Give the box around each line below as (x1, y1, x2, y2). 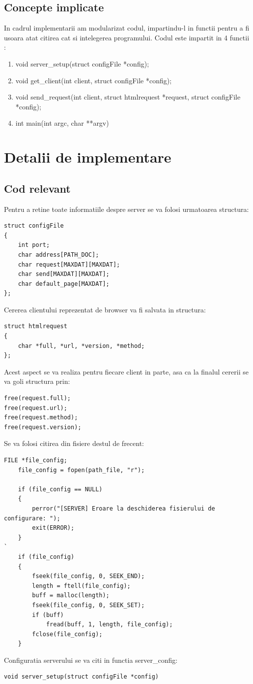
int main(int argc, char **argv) (15, 118, 109, 128)
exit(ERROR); (32, 524, 75, 532)
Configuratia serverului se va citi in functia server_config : (4, 654, 178, 665)
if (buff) (32, 611, 64, 618)
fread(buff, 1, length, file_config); (46, 621, 173, 628)
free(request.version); (4, 423, 82, 431)
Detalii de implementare (4, 147, 171, 167)
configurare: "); (4, 514, 60, 522)
